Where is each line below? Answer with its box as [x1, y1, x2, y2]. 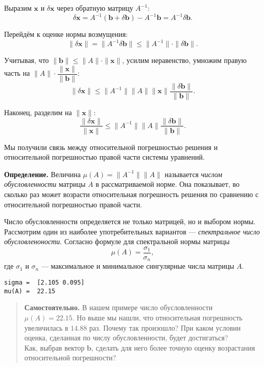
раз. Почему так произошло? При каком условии [89, 322, 241, 333]
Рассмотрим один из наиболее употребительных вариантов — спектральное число [4, 226, 260, 236]
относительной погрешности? [24, 352, 116, 363]
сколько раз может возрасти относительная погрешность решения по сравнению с [4, 188, 259, 199]
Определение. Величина [4, 168, 81, 179]
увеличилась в [24, 322, 68, 333]
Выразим [4, 3, 32, 13]
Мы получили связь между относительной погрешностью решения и [4, 141, 218, 152]
